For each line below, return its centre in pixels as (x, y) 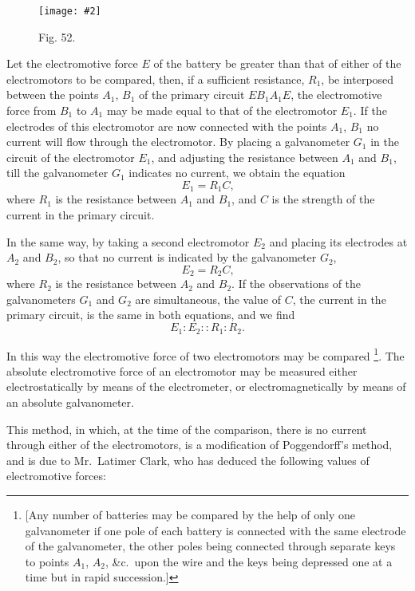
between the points (53, 95)
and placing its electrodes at (338, 241)
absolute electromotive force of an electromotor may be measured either (182, 370)
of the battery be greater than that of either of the (277, 63)
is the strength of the (323, 199)
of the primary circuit (192, 95)
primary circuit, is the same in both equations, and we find (151, 315)
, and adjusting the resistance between (245, 157)
